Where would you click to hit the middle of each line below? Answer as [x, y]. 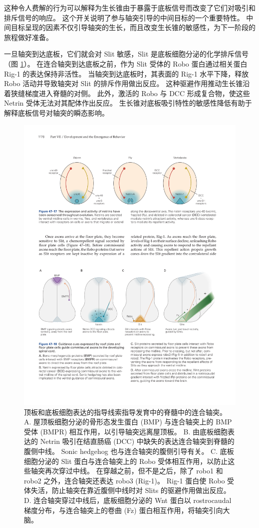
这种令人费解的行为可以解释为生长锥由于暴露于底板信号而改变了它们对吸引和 [130, 8]
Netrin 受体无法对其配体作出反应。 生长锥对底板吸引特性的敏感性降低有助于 [128, 103]
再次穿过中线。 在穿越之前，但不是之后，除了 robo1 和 [134, 471]
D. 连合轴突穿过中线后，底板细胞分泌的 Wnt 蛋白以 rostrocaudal [128, 500]
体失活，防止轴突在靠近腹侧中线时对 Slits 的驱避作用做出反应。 [127, 490]
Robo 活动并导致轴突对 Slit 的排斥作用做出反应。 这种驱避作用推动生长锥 [124, 83]
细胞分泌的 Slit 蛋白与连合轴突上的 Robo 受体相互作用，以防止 [126, 461]
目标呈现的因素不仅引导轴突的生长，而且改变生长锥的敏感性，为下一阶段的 [133, 27]
